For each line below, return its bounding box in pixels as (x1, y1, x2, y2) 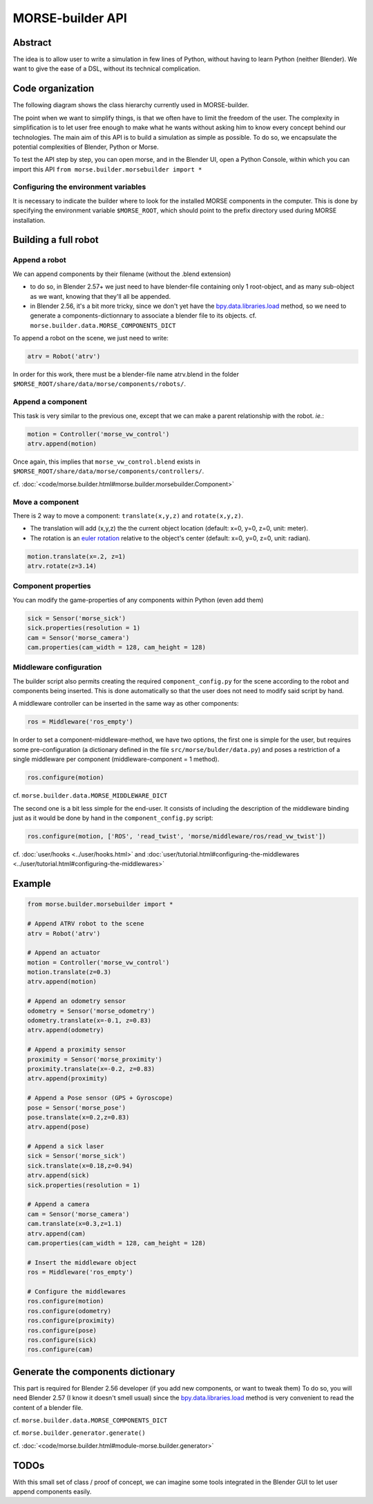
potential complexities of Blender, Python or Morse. (12, 143, 159, 151)
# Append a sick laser (27, 1142, 104, 1150)
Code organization (12, 83, 95, 95)
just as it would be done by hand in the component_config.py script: (12, 814, 213, 822)
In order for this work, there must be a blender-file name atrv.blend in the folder (12, 370, 240, 378)
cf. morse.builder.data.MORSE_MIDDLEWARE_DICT (12, 791, 168, 800)
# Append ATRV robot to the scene (27, 920, 144, 928)
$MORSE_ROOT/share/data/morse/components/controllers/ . (12, 467, 204, 475)
